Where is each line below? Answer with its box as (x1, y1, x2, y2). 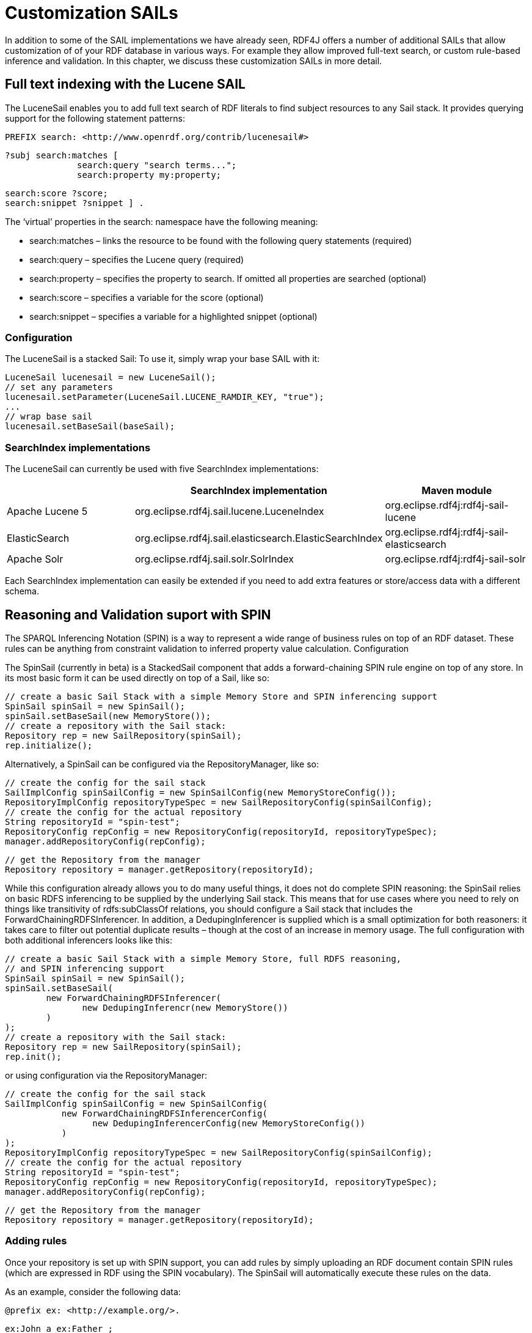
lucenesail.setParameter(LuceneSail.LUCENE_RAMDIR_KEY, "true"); (5, 392, 324, 402)
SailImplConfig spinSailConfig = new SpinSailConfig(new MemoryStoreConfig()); (5, 787, 396, 797)
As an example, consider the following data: (5, 1286, 181, 1297)
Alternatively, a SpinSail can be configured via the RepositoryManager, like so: (5, 758, 319, 769)
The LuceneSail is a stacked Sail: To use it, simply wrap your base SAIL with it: (5, 353, 320, 364)
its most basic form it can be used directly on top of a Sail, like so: (5, 672, 269, 683)
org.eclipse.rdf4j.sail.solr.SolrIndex (135, 553, 294, 566)
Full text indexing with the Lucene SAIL (5, 76, 246, 92)
